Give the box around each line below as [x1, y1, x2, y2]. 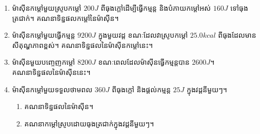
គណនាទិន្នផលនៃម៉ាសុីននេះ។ [12, 66, 91, 77]
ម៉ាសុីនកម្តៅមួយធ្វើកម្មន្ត [12, 30, 75, 40]
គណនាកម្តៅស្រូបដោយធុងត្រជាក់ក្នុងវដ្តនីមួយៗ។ [24, 118, 154, 128]
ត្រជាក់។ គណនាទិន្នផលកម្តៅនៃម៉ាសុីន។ [12, 12, 119, 23]
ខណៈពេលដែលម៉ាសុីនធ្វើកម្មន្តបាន [98, 57, 190, 67]
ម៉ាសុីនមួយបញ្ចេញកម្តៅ [12, 57, 75, 67]
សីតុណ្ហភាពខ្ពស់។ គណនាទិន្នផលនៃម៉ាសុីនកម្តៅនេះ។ [12, 39, 153, 50]
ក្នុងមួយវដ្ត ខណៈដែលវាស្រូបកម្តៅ [98, 30, 188, 40]
